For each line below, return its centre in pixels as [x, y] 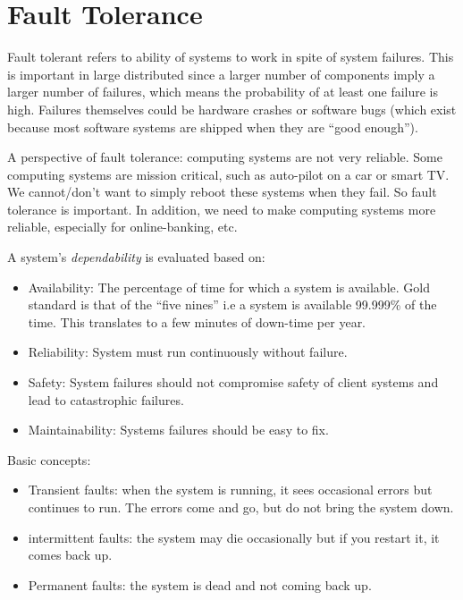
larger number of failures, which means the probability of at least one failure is [223, 92]
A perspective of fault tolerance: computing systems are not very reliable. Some [225, 157]
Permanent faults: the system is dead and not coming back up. [200, 584]
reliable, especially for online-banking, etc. [122, 227]
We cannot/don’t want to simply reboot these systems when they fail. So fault [222, 192]
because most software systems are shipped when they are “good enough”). [213, 127]
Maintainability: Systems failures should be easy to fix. [178, 430]
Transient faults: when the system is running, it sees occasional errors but [230, 490]
